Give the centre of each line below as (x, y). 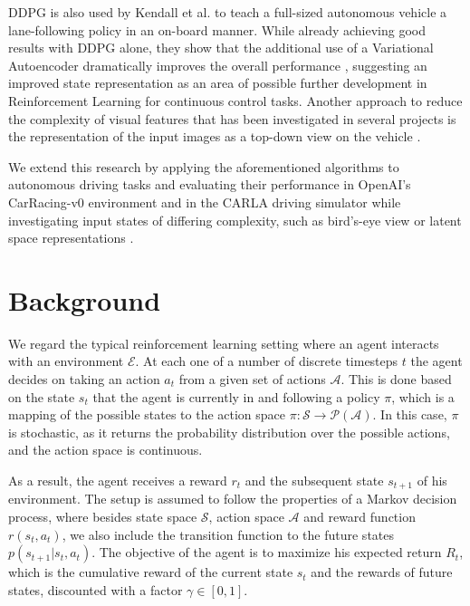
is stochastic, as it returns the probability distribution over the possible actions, (229, 432)
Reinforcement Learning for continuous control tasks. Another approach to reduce (235, 100)
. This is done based (396, 379)
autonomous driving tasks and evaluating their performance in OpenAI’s (210, 184)
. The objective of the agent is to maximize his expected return (267, 552)
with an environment (66, 361)
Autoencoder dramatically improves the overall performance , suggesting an (218, 65)
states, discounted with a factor (96, 589)
